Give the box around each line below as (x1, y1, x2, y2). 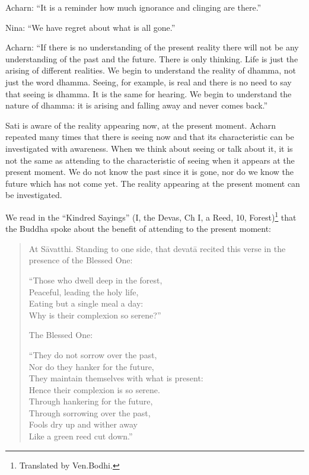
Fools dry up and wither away (28, 418, 138, 431)
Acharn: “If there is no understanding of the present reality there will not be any (5, 41, 299, 53)
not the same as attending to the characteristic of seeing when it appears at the (5, 154, 295, 166)
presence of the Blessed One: (28, 254, 133, 266)
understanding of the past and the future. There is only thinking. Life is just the (5, 52, 298, 65)
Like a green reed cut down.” (28, 430, 133, 442)
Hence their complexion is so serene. (28, 383, 160, 396)
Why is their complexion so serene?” (28, 308, 161, 321)
